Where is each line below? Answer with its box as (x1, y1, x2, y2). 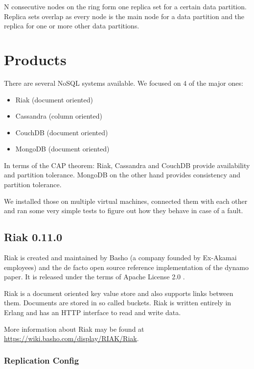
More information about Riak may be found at (4, 323, 144, 334)
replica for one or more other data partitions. (4, 21, 139, 31)
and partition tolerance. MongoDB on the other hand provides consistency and (4, 170, 241, 180)
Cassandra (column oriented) (15, 111, 102, 121)
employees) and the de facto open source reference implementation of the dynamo (4, 262, 249, 272)
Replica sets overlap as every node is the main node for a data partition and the (4, 11, 245, 21)
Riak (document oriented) (15, 94, 93, 104)
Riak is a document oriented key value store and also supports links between (4, 288, 233, 298)
